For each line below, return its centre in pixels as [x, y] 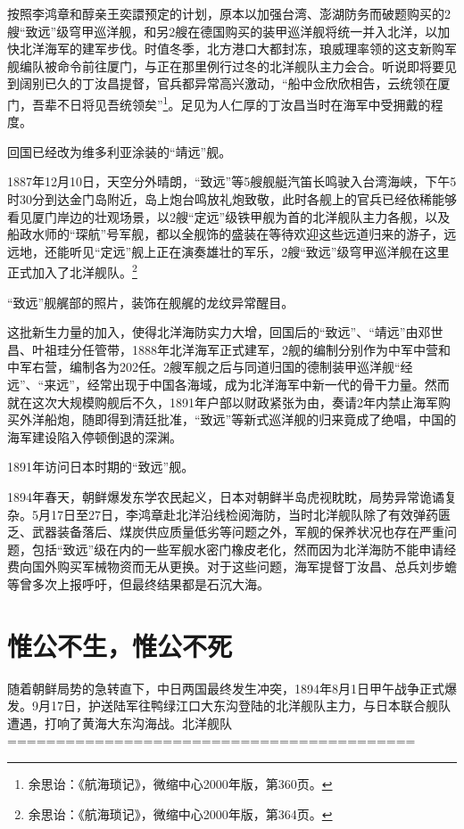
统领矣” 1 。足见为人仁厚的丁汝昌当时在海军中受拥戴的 [275, 103]
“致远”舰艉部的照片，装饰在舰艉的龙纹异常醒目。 [151, 302]
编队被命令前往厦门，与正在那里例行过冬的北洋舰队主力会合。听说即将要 [232, 66]
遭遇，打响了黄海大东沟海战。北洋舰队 [120, 722]
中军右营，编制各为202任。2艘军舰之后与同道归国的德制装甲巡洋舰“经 [210, 367]
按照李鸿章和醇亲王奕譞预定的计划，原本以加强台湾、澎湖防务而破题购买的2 [229, 13]
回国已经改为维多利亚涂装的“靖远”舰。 [120, 151]
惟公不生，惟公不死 [120, 645]
